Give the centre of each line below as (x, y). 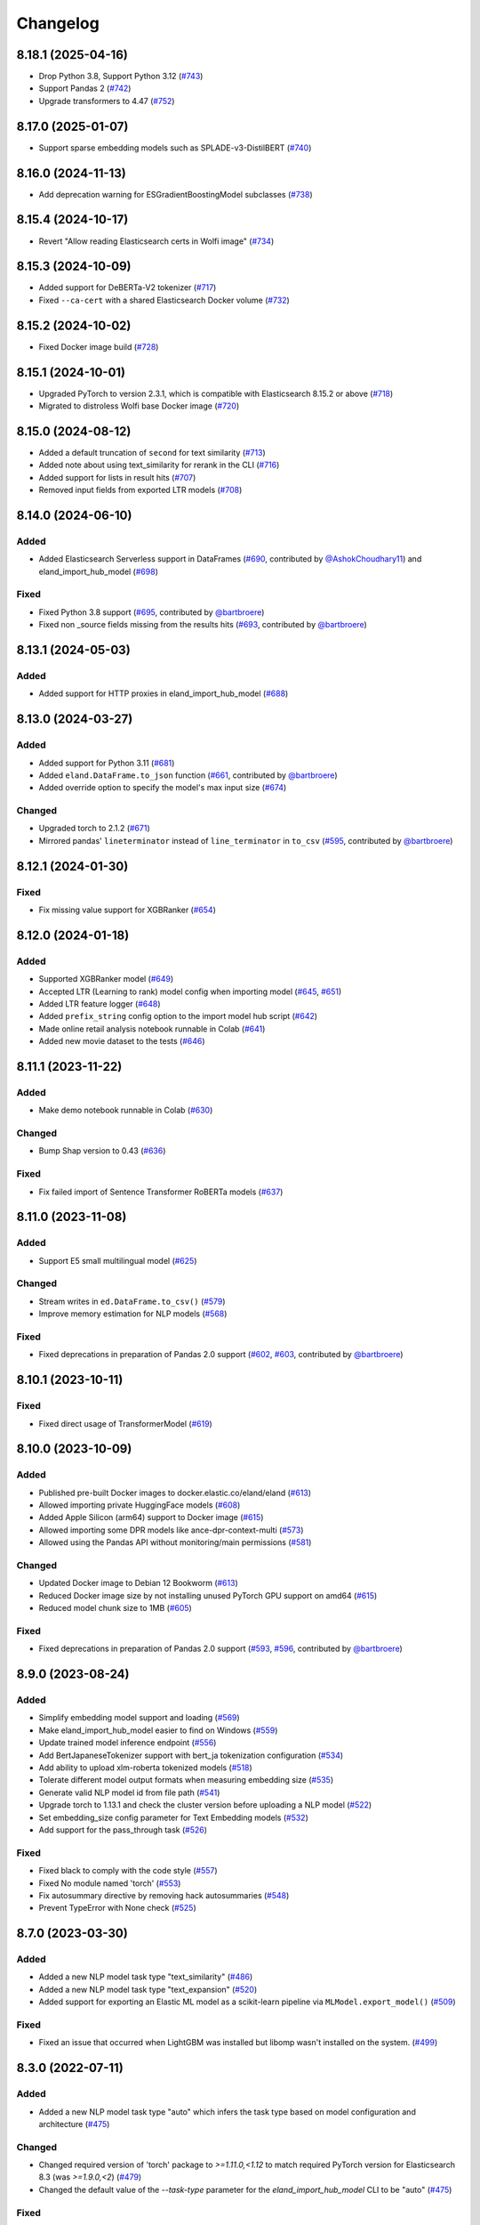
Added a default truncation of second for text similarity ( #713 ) (152, 452)
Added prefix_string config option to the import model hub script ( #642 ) (178, 1016)
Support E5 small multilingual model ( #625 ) (118, 1260)
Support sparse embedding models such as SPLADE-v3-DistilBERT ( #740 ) (175, 148)
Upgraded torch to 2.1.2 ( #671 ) (94, 829)
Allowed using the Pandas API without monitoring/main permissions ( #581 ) (175, 1542)
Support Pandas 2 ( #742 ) (85, 88)
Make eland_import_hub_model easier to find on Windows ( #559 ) (158, 1730)
